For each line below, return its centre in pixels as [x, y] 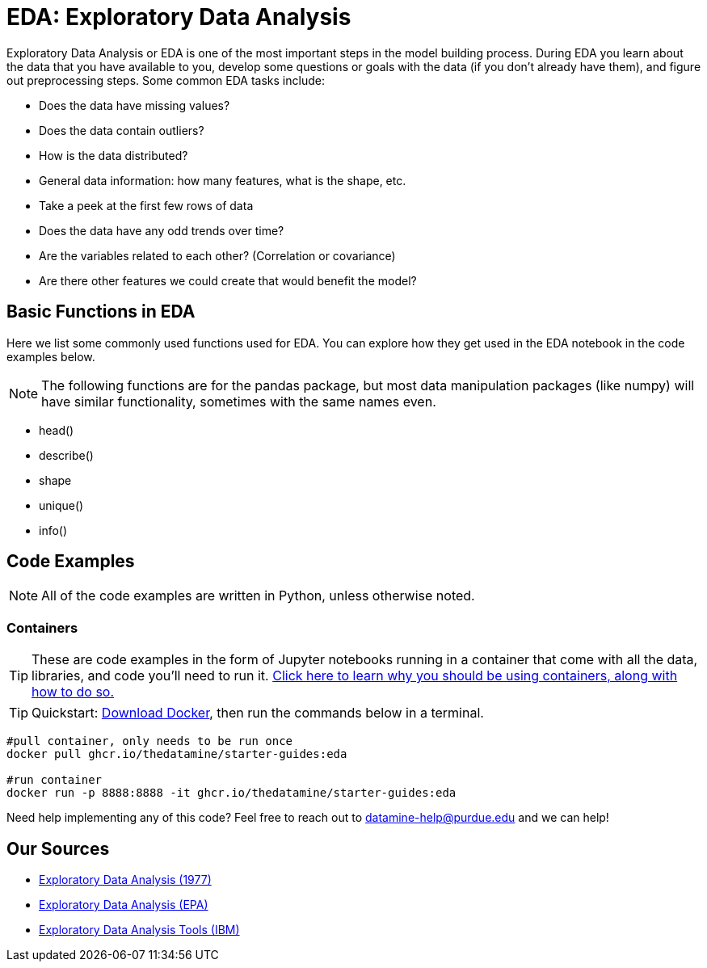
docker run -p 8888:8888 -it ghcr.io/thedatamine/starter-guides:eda [231, 793]
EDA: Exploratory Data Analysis [179, 17]
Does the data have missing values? [135, 105]
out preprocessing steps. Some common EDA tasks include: [166, 80]
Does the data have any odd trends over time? [162, 230]
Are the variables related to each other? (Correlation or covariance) [217, 255]
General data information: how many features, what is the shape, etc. [223, 180]
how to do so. [73, 692]
